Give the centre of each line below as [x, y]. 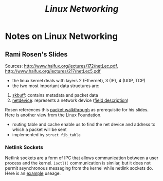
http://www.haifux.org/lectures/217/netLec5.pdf [53, 71]
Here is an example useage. [33, 173]
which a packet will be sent [39, 129]
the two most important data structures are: [56, 86]
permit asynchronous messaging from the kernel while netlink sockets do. [79, 168]
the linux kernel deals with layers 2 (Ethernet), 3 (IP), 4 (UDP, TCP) [79, 81]
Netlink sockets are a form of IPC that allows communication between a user [82, 158]
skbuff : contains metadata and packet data [55, 95]
